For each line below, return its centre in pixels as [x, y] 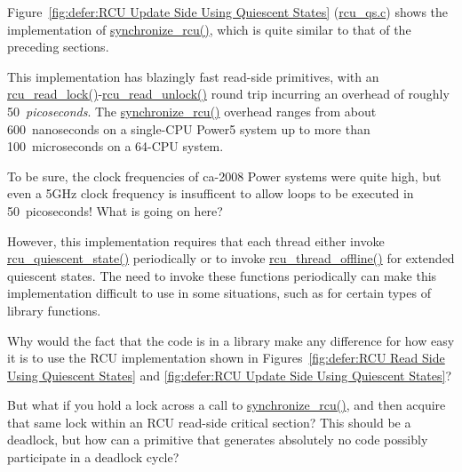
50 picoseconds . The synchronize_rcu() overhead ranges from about [192, 111]
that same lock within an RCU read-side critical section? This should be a [209, 422]
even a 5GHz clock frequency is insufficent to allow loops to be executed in [211, 193]
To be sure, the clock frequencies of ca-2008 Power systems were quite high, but [224, 176]
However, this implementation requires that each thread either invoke [196, 240]
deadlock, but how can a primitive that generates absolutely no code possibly [218, 440]
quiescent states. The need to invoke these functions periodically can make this [222, 275]
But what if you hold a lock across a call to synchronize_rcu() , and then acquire [227, 405]
